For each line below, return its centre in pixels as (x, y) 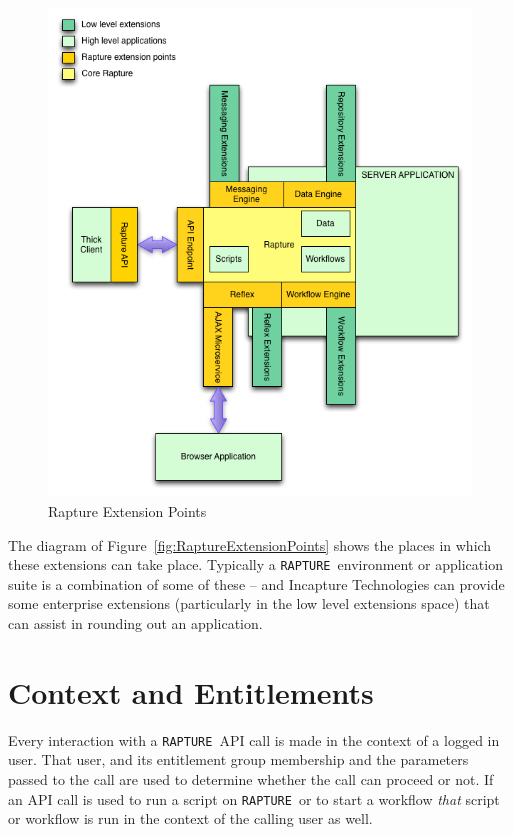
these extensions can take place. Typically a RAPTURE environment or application (255, 564)
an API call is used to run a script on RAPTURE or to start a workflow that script (254, 798)
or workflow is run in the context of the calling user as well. (190, 818)
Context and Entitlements (191, 691)
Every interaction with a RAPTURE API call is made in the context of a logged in (254, 739)
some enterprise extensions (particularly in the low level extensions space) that (249, 603)
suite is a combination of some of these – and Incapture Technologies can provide (256, 583)
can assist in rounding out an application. (135, 623)
